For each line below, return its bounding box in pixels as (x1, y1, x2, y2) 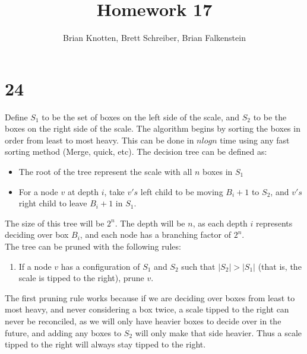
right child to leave (18, 197, 87, 209)
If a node (18, 260, 52, 272)
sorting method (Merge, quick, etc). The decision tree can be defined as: (5, 145, 267, 158)
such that (181, 260, 216, 272)
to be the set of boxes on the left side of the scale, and (42, 110, 240, 123)
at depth (67, 185, 99, 197)
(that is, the (258, 260, 302, 272)
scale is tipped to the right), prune (18, 272, 144, 284)
